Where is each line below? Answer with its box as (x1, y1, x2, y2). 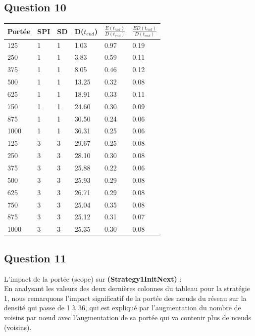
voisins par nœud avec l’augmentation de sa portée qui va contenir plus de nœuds (4, 312, 252, 322)
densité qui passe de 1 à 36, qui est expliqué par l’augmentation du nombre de (4, 302, 241, 313)
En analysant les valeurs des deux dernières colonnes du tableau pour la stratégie (4, 283, 250, 294)
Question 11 (4, 250, 66, 265)
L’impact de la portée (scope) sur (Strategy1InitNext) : (4, 273, 182, 284)
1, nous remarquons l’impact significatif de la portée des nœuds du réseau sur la (4, 293, 247, 303)
